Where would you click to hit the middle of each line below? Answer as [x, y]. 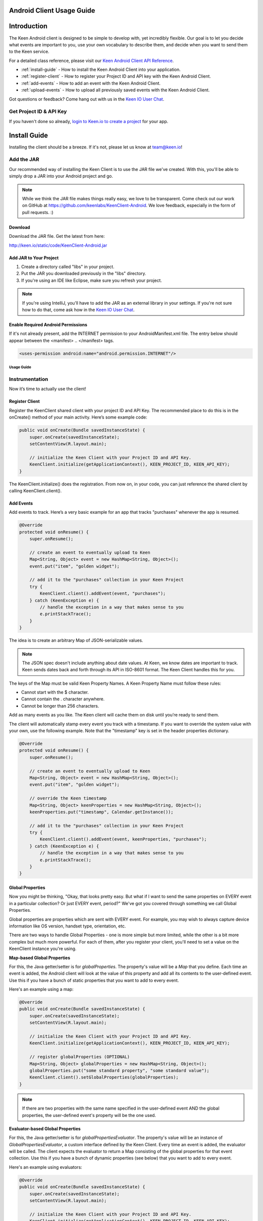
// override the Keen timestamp [68, 798]
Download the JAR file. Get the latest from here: [57, 236]
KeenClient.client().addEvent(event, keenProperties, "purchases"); [123, 839]
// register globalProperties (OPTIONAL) [80, 1057]
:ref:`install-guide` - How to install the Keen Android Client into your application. [101, 70]
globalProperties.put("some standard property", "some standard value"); [119, 1070]
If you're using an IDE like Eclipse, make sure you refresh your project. [92, 280]
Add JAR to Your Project [34, 258]
